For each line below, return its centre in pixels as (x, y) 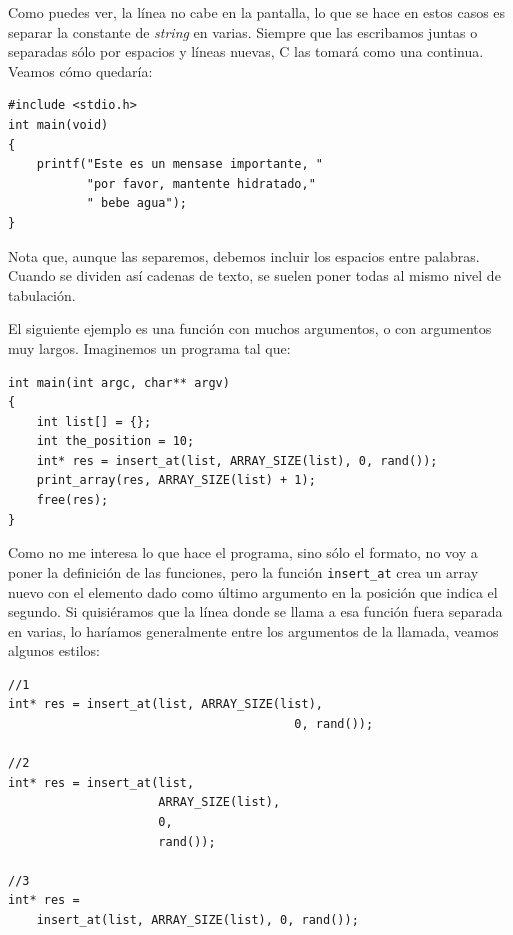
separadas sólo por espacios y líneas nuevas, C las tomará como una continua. (246, 51)
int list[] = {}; (94, 421)
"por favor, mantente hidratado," (201, 183)
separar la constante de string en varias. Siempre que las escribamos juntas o (243, 31)
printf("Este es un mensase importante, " (179, 164)
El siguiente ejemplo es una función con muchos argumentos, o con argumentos (250, 328)
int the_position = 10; (115, 441)
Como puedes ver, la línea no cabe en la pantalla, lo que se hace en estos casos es (257, 12)
